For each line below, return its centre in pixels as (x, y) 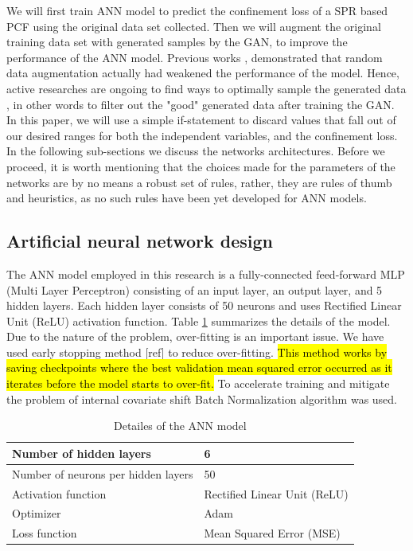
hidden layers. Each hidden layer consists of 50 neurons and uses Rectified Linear (204, 305)
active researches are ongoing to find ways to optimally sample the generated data (206, 88)
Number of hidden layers (82, 453)
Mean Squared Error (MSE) (272, 533)
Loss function (45, 533)
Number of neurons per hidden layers (103, 473)
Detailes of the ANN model (180, 426)
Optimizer (37, 513)
